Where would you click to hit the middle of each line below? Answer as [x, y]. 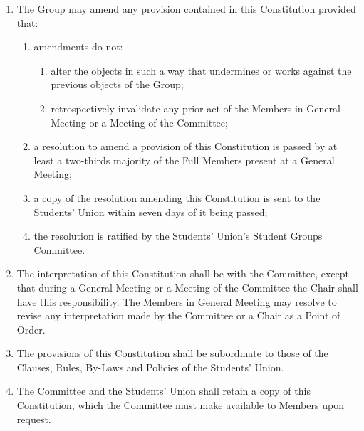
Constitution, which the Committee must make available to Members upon [180, 405]
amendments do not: [78, 47]
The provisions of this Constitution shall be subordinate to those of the [172, 353]
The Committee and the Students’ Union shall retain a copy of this [163, 391]
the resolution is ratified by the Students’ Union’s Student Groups [178, 236]
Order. [31, 329]
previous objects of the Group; [117, 84]
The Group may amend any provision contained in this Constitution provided [186, 9]
